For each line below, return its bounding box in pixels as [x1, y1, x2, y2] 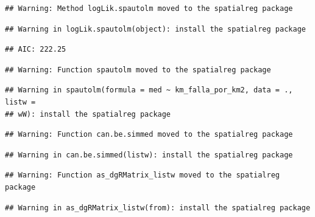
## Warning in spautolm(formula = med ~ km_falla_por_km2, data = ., [5, 86, 293, 95]
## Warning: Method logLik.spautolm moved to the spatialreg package [5, 4, 293, 13]
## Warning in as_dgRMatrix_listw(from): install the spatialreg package [5, 203, 311, 212]
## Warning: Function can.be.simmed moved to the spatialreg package [5, 130, 293, 139]
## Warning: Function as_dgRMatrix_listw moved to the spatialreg [5, 171, 280, 180]
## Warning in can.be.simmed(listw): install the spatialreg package [5, 150, 293, 159]
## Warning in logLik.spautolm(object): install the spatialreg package [5, 24, 306, 33]
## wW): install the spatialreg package [5, 109, 171, 119]
